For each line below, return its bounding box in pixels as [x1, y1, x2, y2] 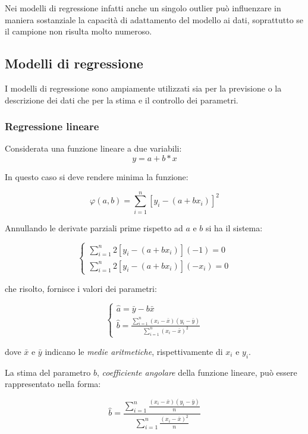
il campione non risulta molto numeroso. [5, 25, 152, 37]
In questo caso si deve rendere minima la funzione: [5, 170, 188, 183]
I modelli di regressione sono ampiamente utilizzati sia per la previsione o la [5, 81, 282, 94]
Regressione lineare [5, 119, 99, 134]
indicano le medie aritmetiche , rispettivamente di [45, 345, 223, 357]
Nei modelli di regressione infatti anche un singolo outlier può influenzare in [5, 2, 281, 14]
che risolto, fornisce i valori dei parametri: [5, 282, 157, 294]
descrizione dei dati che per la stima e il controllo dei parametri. [5, 93, 238, 106]
